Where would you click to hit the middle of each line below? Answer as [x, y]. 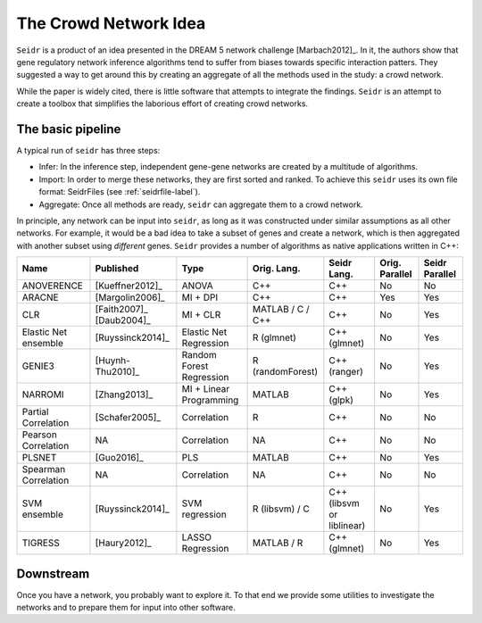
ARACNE [40, 297]
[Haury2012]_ [123, 543]
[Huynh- [113, 361]
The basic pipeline [69, 129]
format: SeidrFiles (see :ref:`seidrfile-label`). [120, 192]
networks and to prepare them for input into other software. [126, 608]
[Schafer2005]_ [128, 418]
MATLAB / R [278, 543]
